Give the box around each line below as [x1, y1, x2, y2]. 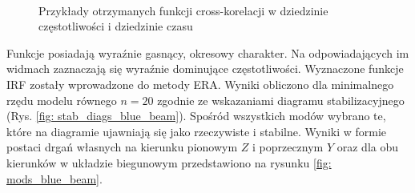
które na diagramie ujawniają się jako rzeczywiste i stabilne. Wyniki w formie [6, 123, 387, 139]
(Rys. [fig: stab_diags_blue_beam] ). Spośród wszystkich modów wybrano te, [6, 107, 386, 124]
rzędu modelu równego [6, 91, 117, 108]
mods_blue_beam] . [6, 170, 103, 187]
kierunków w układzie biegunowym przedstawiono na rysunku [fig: [6, 154, 332, 171]
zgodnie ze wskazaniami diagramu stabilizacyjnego [157, 91, 405, 108]
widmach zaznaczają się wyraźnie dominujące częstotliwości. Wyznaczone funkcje [6, 60, 404, 77]
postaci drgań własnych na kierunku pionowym [6, 139, 238, 155]
